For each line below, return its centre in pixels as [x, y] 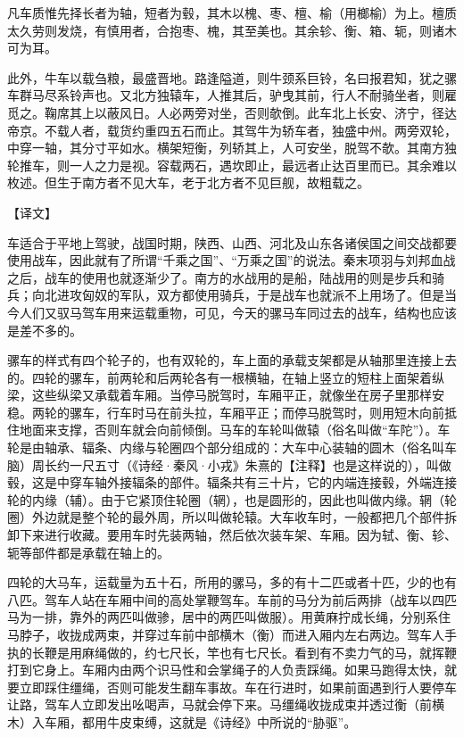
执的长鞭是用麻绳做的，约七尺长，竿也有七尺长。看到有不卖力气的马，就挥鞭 [232, 652]
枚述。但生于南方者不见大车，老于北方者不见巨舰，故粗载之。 [188, 182]
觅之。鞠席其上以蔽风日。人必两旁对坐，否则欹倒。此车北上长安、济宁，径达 [232, 112]
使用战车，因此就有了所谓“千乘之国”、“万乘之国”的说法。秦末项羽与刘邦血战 [232, 260]
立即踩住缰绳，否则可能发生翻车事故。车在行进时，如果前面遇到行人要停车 [238, 687]
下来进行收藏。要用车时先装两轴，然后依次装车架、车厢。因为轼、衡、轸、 [238, 535]
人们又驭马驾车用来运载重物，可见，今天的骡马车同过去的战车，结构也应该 [238, 312]
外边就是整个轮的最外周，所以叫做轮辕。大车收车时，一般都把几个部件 [238, 517]
